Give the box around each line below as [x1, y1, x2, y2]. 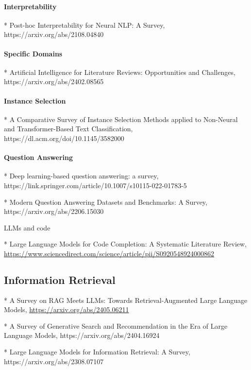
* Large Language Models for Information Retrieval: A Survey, [4, 347, 190, 357]
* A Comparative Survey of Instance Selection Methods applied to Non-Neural [4, 114, 238, 124]
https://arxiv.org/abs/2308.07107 [4, 356, 104, 366]
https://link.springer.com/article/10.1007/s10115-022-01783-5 [4, 180, 187, 190]
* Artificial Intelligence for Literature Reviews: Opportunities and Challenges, [4, 67, 235, 77]
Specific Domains [4, 48, 63, 58]
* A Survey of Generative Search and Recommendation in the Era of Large [4, 320, 228, 331]
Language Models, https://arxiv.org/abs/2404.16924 [4, 330, 160, 340]
